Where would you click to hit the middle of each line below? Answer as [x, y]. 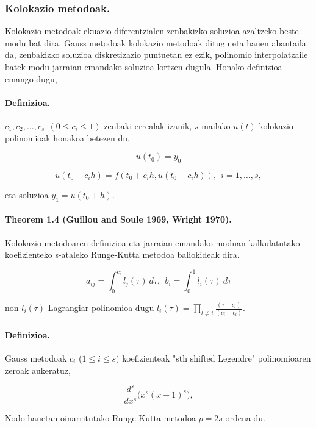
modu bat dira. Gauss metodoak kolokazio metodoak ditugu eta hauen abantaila [156, 42]
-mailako [214, 125]
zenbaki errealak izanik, [148, 125]
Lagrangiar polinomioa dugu [101, 308]
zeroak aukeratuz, [38, 370]
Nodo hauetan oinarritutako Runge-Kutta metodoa [100, 417]
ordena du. [245, 417]
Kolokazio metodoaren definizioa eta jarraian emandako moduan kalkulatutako [153, 242]
